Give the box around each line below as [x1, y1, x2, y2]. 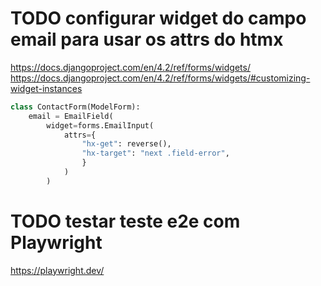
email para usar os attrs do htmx [10, 28, 284, 51]
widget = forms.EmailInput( [46, 120, 155, 131]
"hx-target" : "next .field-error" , [81, 148, 230, 159]
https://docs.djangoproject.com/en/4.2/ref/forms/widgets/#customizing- [10, 72, 311, 84]
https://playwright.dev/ [10, 264, 105, 276]
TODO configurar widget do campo [10, 7, 307, 30]
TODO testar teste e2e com [10, 210, 241, 232]
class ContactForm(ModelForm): [10, 102, 141, 112]
